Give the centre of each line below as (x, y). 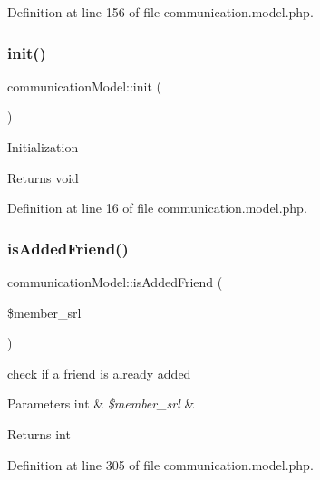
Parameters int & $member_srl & (101, 403)
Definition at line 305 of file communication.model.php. (160, 464)
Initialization (43, 147)
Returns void (43, 177)
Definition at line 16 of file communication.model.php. (157, 208)
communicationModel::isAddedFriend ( (115, 282)
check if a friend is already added (99, 373)
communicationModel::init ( (84, 86)
